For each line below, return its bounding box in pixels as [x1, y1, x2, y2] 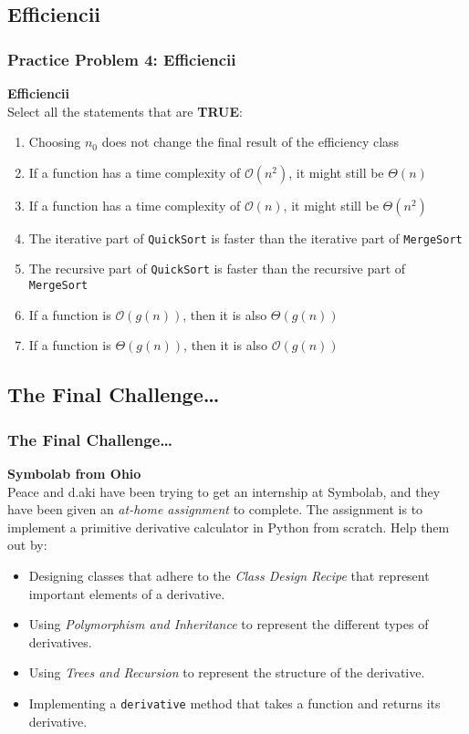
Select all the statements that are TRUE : [7, 101, 243, 120]
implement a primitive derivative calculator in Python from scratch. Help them [7, 517, 450, 536]
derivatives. [28, 632, 92, 651]
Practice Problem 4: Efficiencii [7, 47, 236, 70]
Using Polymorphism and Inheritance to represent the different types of [28, 615, 429, 634]
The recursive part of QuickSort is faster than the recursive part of [28, 259, 406, 278]
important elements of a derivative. [28, 584, 225, 603]
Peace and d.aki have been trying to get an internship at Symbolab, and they [7, 481, 441, 501]
